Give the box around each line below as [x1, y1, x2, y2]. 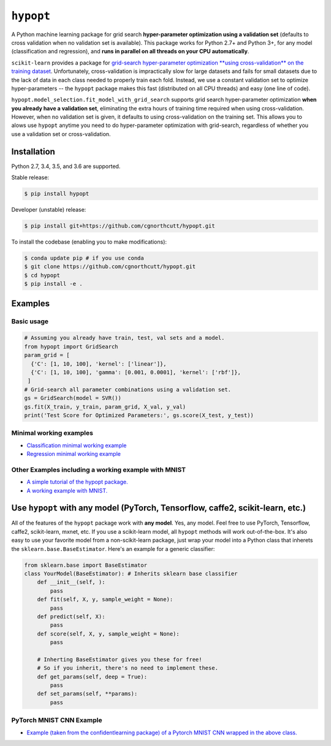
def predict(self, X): [37, 613, 105, 620]
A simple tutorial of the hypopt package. [26, 479, 128, 486]
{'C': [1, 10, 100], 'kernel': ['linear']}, [31, 360, 167, 367]
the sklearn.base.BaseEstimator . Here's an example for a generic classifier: [11, 545, 215, 552]
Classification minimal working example [26, 442, 127, 449]
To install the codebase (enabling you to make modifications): [11, 238, 167, 245]
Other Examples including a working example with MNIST [11, 465, 186, 474]
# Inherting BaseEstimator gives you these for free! [37, 656, 202, 663]
